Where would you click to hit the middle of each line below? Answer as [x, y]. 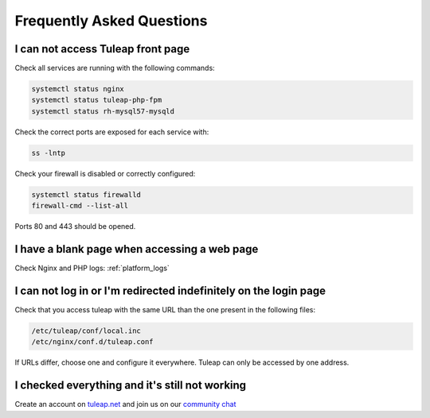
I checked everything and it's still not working [131, 385]
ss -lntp [49, 153]
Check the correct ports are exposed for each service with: [112, 132]
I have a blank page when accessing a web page [137, 249]
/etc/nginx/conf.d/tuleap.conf [93, 342]
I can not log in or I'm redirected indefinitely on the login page [170, 290]
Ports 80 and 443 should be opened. [75, 226]
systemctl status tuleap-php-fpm [97, 100]
